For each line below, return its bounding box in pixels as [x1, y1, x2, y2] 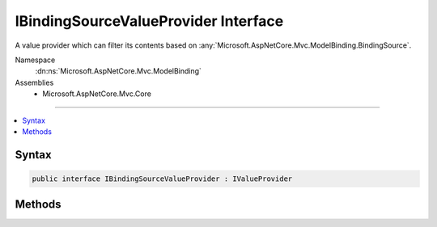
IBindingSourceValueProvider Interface [15, 12, 284, 30]
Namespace [15, 55, 56, 65]
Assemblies [15, 78, 54, 87]
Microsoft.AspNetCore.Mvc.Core [42, 89, 151, 99]
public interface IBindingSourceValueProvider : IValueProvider [32, 174, 293, 183]
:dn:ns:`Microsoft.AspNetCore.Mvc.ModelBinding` [35, 66, 202, 76]
